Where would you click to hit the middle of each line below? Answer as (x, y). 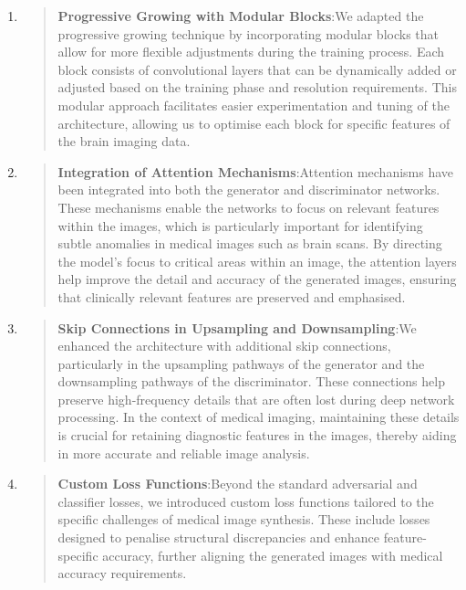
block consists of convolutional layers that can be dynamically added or (257, 69)
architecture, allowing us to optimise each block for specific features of (254, 123)
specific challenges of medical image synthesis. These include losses (244, 519)
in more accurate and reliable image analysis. (184, 453)
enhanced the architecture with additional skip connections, (224, 346)
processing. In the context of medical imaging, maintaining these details (259, 417)
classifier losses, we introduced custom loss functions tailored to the (246, 501)
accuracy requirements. (122, 573)
